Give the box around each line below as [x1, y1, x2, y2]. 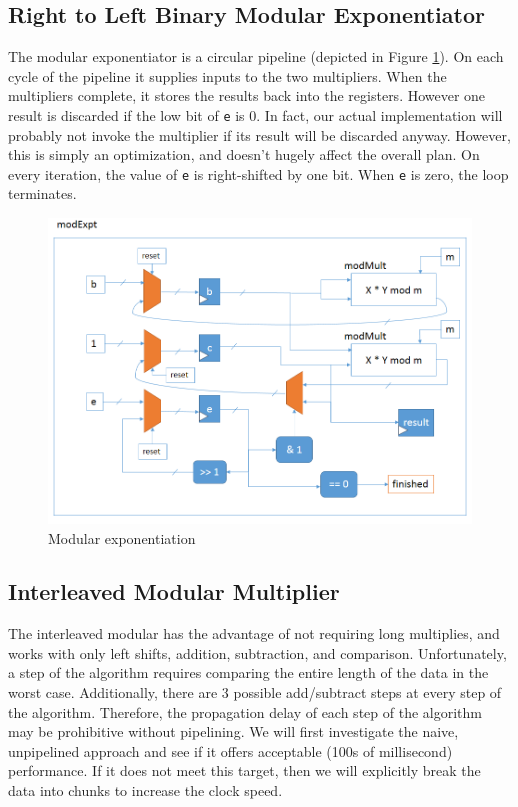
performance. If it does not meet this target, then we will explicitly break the [8, 760, 481, 781]
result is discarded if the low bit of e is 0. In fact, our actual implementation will [8, 104, 503, 125]
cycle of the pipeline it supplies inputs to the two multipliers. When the [8, 65, 447, 86]
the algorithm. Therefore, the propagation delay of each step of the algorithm [8, 701, 482, 722]
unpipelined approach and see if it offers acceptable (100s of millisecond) [8, 740, 453, 761]
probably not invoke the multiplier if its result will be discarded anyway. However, [8, 124, 511, 145]
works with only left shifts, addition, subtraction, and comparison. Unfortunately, [8, 642, 507, 663]
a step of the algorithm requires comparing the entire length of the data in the [8, 662, 489, 683]
